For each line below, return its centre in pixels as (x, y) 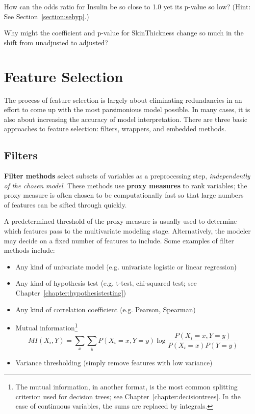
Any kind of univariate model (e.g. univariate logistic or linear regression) (126, 266)
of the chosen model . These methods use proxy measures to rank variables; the (126, 185)
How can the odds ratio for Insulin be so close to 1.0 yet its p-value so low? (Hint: (127, 6)
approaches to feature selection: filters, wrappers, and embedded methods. (115, 129)
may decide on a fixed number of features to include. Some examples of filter (119, 240)
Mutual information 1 (47, 327)
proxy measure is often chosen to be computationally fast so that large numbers (124, 195)
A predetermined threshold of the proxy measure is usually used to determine (121, 221)
